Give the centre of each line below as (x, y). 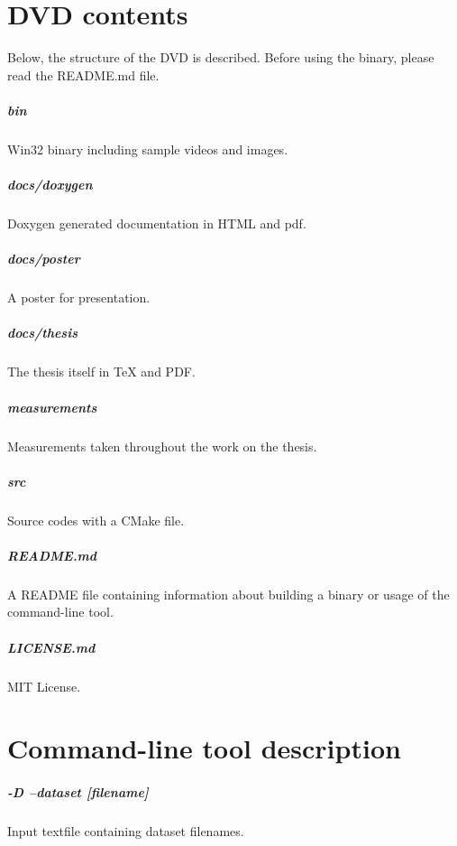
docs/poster (44, 259)
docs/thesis (42, 333)
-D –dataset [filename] (78, 792)
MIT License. (44, 686)
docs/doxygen (50, 185)
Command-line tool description (204, 748)
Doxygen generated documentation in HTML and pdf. (157, 223)
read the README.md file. (83, 74)
